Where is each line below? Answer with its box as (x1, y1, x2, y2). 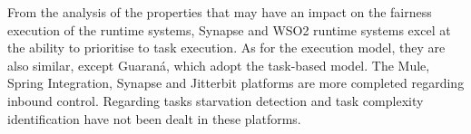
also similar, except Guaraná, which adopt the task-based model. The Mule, (7, 55, 430, 74)
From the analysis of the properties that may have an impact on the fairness (7, 3, 432, 21)
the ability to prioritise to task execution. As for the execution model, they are (7, 38, 446, 57)
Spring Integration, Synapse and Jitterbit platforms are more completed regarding (7, 73, 465, 92)
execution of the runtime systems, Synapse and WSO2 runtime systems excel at (7, 20, 451, 39)
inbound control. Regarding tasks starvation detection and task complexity (7, 91, 424, 110)
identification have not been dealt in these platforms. (7, 109, 301, 128)
